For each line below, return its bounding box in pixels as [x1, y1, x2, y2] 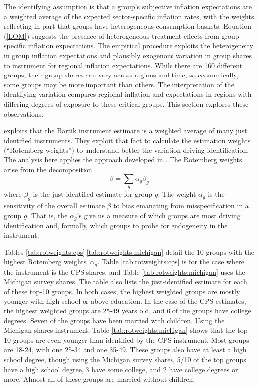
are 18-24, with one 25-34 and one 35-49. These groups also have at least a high [4, 344, 247, 355]
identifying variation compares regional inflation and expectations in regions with [4, 89, 252, 99]
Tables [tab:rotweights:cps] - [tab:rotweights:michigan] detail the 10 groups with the [4, 246, 255, 257]
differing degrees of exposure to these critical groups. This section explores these [4, 98, 249, 109]
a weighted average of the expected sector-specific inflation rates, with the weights [4, 11, 254, 21]
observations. [4, 108, 44, 119]
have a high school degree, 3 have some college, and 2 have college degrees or [4, 364, 238, 374]
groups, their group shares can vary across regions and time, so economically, [4, 70, 239, 80]
